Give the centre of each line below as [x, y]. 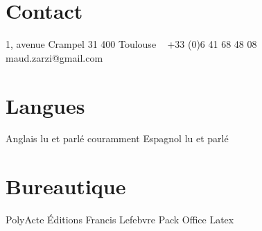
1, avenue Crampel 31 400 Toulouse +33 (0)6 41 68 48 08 [131, 44]
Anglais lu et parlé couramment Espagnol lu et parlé [117, 138]
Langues [45, 105]
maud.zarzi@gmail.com [54, 57]
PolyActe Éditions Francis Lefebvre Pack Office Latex [120, 220]
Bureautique [66, 186]
